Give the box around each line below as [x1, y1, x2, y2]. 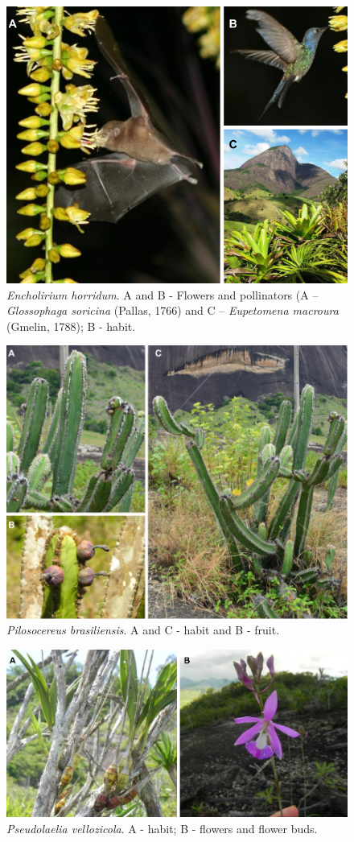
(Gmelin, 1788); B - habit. [6, 317, 136, 334]
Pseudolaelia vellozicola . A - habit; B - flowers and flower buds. [6, 819, 318, 836]
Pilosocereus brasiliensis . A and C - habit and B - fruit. [6, 621, 280, 638]
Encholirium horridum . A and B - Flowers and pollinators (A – [6, 286, 319, 303]
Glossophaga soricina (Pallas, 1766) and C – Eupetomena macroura [6, 302, 339, 319]
